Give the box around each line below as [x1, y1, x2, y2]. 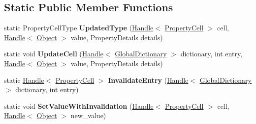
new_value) [70, 110, 106, 121]
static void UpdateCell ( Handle [4, 49, 103, 59]
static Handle [4, 74, 44, 85]
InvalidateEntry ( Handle [108, 74, 189, 85]
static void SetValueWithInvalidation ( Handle [4, 100, 154, 111]
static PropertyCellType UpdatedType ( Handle [4, 23, 154, 33]
